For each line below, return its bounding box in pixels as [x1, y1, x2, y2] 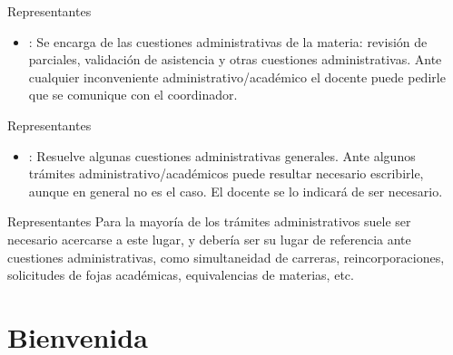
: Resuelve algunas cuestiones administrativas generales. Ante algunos [28, 146, 416, 165]
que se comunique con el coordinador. [28, 85, 238, 104]
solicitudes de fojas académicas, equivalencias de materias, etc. [7, 265, 354, 284]
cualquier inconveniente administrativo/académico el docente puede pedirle [28, 67, 446, 86]
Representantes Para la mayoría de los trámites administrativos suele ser [7, 212, 411, 231]
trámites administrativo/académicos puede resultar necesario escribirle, [28, 164, 424, 183]
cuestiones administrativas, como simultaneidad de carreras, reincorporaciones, [7, 247, 445, 266]
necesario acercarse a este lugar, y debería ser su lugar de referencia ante [7, 229, 411, 248]
